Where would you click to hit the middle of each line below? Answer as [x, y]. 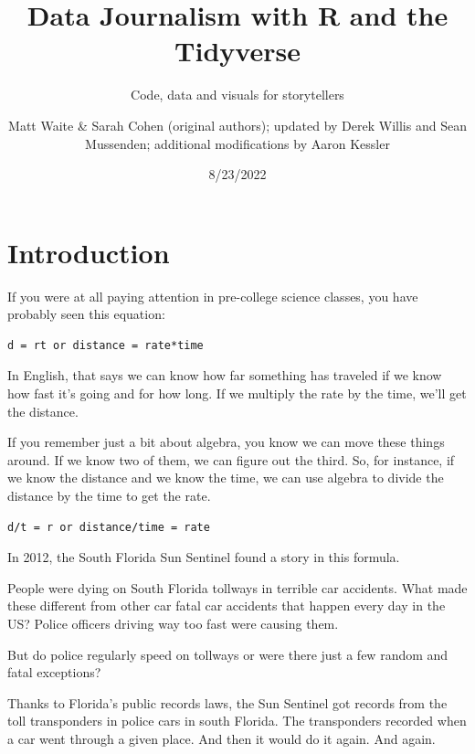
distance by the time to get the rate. [109, 495]
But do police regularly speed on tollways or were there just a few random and [228, 654]
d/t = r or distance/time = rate [109, 527]
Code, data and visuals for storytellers [237, 95]
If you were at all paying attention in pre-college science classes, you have [213, 296]
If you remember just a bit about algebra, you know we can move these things [226, 442]
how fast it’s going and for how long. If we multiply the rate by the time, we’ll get [237, 393]
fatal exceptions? [54, 672]
